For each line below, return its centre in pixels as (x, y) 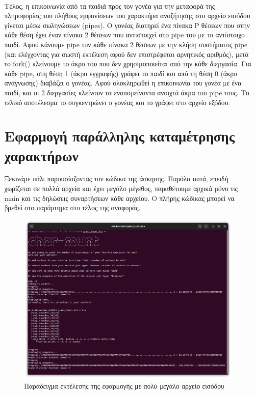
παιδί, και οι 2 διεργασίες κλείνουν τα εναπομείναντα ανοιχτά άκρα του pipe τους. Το (127, 92)
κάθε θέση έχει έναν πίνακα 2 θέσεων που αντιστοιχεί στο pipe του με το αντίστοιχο (125, 35)
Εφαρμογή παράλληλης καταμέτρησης (120, 136)
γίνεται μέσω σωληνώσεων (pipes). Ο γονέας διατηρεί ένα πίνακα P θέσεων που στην (127, 25)
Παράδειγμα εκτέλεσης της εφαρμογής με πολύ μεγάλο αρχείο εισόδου (124, 385)
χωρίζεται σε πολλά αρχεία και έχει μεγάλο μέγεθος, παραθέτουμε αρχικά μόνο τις (121, 188)
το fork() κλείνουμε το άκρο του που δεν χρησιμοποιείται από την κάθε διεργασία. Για (128, 64)
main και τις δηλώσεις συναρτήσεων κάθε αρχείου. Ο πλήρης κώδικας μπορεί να (120, 198)
